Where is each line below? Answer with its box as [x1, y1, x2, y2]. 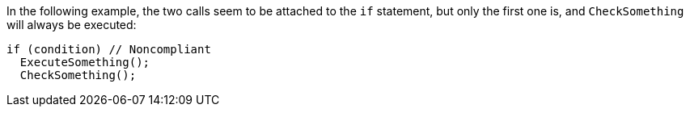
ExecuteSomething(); [19, 56, 150, 69]
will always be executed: [6, 18, 137, 31]
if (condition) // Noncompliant [6, 43, 211, 56]
